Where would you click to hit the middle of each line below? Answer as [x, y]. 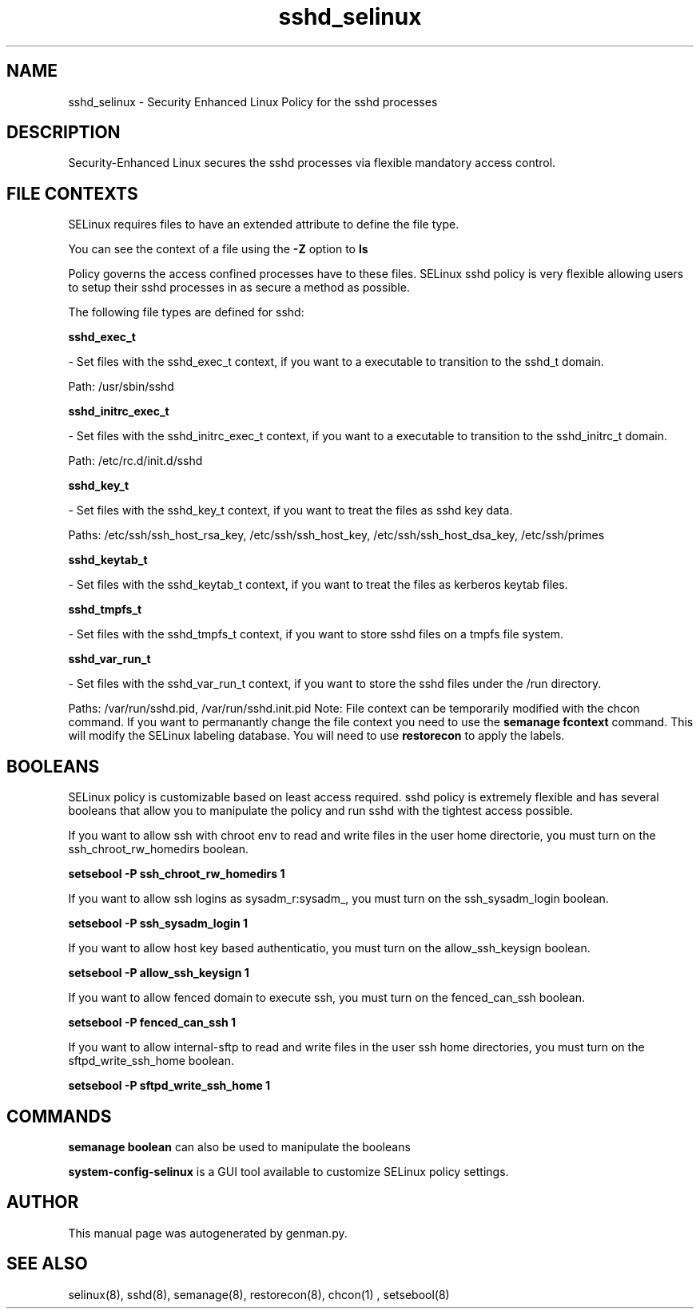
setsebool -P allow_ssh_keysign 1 [159, 973]
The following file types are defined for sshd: [186, 312]
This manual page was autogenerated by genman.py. [208, 1233]
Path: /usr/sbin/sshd [121, 387]
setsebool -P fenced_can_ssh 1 [152, 1023]
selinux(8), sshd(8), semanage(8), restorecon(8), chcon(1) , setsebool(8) [259, 1294]
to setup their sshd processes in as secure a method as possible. [239, 288]
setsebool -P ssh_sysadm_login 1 [158, 924]
